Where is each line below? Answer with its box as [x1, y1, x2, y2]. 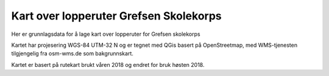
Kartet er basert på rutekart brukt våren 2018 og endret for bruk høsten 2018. [11, 61, 205, 68]
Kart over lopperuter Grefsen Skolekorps [11, 9, 222, 22]
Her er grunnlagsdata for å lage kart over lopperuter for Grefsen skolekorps [11, 30, 200, 38]
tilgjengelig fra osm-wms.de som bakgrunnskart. [11, 50, 134, 57]
